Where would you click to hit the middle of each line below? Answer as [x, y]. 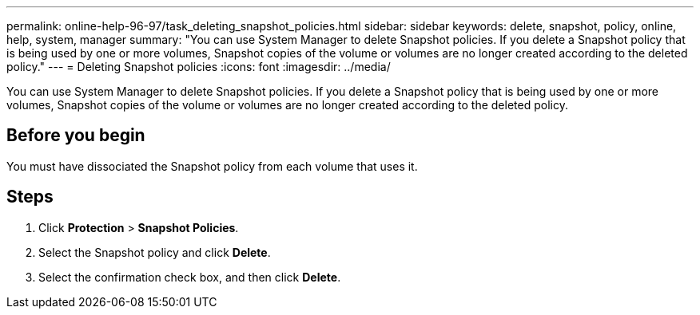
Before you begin [76, 136]
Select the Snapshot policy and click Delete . [155, 252]
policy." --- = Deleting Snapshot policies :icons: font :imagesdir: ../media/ [199, 67]
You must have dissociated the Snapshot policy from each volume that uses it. [212, 166]
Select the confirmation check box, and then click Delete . [190, 277]
